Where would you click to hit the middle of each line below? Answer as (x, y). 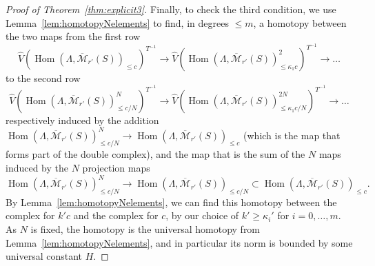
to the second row (43, 78)
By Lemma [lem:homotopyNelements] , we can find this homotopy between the (171, 202)
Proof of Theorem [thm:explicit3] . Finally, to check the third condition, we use (171, 9)
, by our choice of (202, 215)
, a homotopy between (300, 22)
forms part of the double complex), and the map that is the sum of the (155, 154)
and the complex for (116, 215)
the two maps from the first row (73, 36)
